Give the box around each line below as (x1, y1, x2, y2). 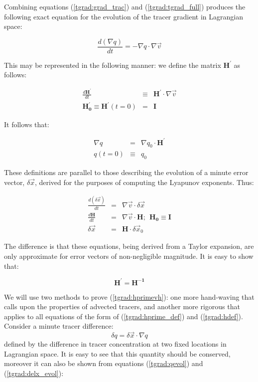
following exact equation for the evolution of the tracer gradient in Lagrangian (4, 11, 243, 21)
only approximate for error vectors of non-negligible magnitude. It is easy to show (4, 250, 254, 261)
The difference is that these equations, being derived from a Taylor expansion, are (4, 241, 254, 251)
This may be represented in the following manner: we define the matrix (4, 59, 221, 70)
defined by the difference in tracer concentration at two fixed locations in (4, 339, 227, 349)
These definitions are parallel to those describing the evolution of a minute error (4, 167, 249, 178)
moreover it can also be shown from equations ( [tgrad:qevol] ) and (4, 358, 203, 369)
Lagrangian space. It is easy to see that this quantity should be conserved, (4, 348, 231, 359)
